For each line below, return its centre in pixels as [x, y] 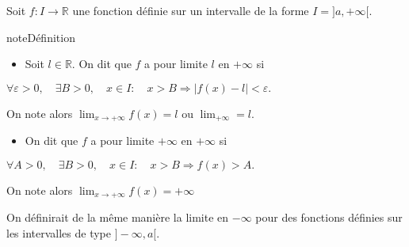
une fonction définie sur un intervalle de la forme [191, 10]
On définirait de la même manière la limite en [118, 217]
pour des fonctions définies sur [329, 217]
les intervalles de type [59, 232]
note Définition [41, 37]
